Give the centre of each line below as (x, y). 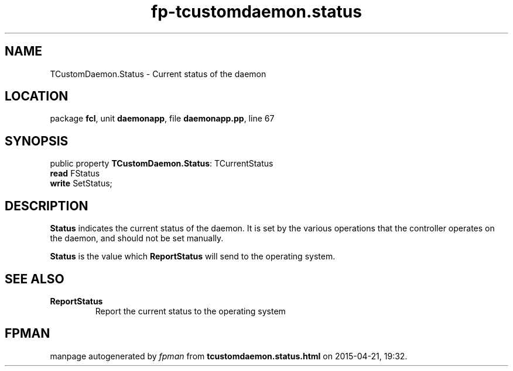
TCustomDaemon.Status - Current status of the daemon (158, 74)
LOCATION (37, 96)
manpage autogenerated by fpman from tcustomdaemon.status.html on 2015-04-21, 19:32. (229, 356)
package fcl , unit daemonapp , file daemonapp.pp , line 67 (162, 119)
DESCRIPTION (47, 206)
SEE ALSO (35, 279)
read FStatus (75, 174)
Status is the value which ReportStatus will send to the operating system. (193, 256)
